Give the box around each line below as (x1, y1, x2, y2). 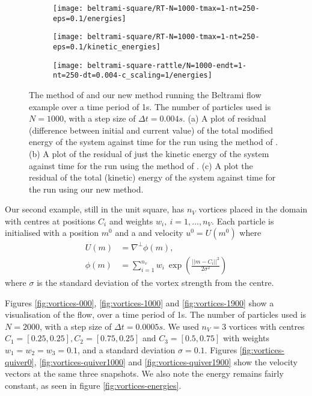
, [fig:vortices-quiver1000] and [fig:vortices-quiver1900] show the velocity (34, 355, 298, 368)
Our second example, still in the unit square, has (5, 203, 185, 215)
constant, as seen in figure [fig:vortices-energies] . (5, 379, 182, 391)
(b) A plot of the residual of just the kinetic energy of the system (29, 147, 269, 159)
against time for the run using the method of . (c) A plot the (29, 159, 253, 172)
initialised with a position (5, 226, 99, 239)
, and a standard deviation (78, 344, 176, 356)
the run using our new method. (29, 182, 144, 195)
